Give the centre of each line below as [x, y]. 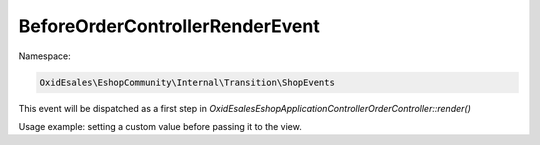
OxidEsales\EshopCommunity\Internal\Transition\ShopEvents [187, 82]
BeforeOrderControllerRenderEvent [169, 26]
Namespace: [44, 56]
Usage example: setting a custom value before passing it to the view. [160, 126]
